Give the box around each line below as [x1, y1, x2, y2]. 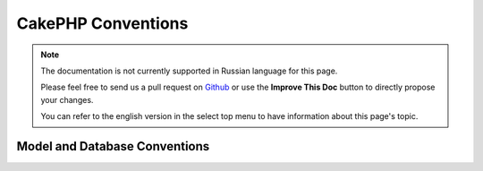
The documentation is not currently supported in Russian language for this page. [40, 65, 338, 76]
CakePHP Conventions [16, 13, 189, 33]
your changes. [40, 94, 94, 105]
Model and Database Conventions [16, 139, 210, 154]
